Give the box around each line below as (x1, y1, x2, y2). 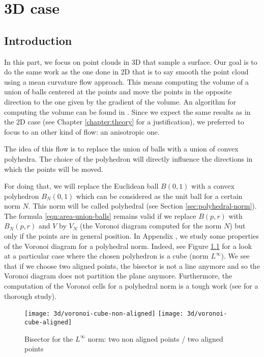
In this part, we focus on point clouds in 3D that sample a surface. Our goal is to (4, 56, 257, 67)
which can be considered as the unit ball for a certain (76, 190, 243, 201)
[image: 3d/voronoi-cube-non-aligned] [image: (24, 310, 184, 318)
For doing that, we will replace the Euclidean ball (4, 181, 159, 191)
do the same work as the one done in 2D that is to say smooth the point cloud (4, 66, 249, 77)
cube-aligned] (24, 318, 72, 326)
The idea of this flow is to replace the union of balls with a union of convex (4, 143, 239, 154)
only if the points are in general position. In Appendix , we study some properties (4, 231, 259, 241)
